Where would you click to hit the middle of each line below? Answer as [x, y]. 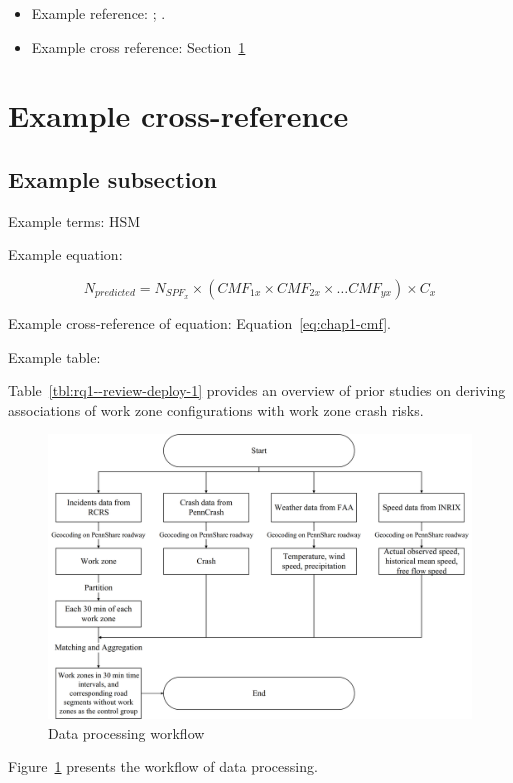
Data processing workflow [126, 732]
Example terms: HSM [74, 220]
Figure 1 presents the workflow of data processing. [163, 766]
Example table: [54, 356]
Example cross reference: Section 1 [138, 46]
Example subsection [112, 178]
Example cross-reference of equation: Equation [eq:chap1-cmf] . [199, 322]
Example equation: [65, 254]
